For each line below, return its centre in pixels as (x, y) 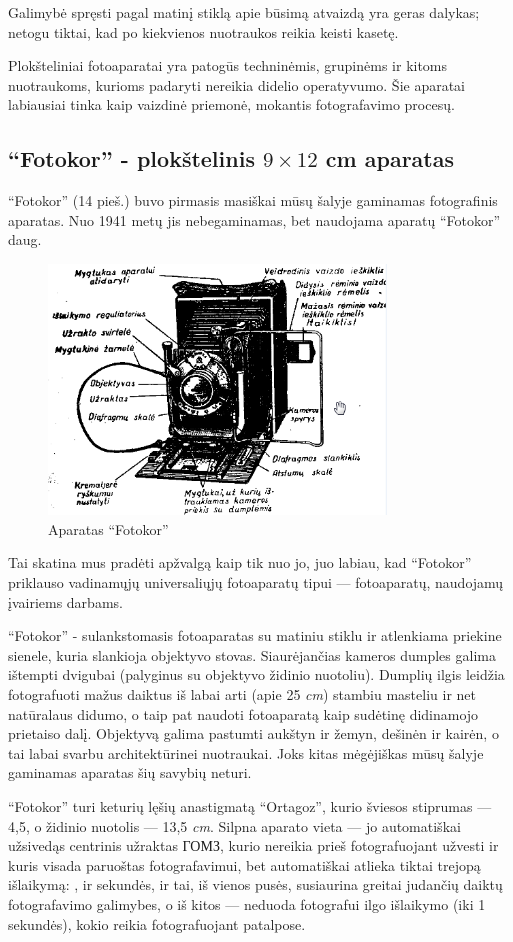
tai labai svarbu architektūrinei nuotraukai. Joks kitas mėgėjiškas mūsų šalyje (246, 752)
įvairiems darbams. (65, 601)
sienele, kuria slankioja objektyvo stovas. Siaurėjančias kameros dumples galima (252, 654)
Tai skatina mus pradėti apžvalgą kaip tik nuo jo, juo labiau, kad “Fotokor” (240, 562)
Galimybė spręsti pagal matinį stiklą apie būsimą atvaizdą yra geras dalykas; (244, 12)
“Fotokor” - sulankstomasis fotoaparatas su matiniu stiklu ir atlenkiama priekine (255, 635)
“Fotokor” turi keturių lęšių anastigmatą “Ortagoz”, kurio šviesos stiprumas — (250, 805)
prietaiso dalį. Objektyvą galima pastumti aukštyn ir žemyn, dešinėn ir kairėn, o (253, 733)
